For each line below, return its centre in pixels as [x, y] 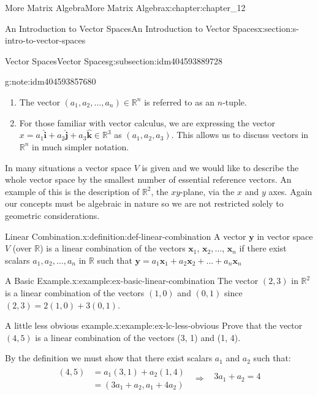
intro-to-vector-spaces [45, 40]
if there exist [263, 248]
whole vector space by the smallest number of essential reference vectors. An [148, 179]
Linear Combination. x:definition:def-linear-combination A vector [126, 236]
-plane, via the [207, 191]
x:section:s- [278, 28]
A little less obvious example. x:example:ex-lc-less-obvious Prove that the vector [154, 325]
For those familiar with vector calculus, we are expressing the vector [147, 122]
